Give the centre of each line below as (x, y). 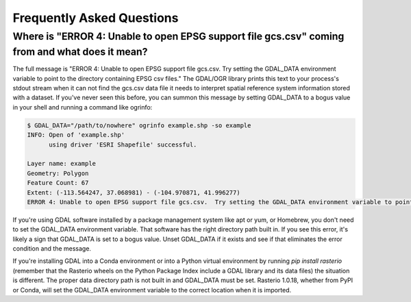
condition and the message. (52, 249)
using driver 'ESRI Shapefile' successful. (123, 144)
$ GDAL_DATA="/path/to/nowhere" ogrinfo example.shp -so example (139, 125)
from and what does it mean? (80, 52)
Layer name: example (61, 164)
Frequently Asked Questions (96, 18)
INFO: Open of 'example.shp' (76, 135)
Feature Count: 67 (58, 183)
